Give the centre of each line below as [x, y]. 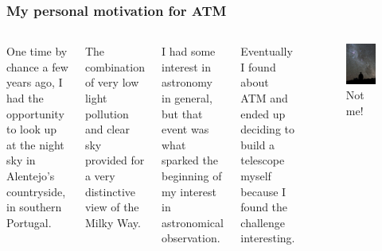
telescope [263, 160]
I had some [188, 51]
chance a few [37, 66]
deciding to [267, 129]
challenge [263, 222]
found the [264, 207]
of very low [112, 82]
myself [256, 175]
